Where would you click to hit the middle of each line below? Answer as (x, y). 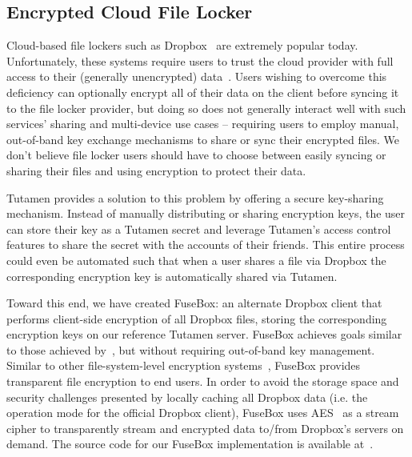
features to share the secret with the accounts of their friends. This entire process (206, 245)
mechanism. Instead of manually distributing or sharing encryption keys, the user (206, 213)
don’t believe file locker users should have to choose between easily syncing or (196, 155)
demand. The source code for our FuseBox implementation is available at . (190, 444)
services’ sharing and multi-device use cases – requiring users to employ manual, (203, 124)
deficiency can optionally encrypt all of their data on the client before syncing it (203, 92)
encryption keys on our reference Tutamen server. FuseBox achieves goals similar (204, 334)
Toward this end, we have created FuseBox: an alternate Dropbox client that (194, 303)
